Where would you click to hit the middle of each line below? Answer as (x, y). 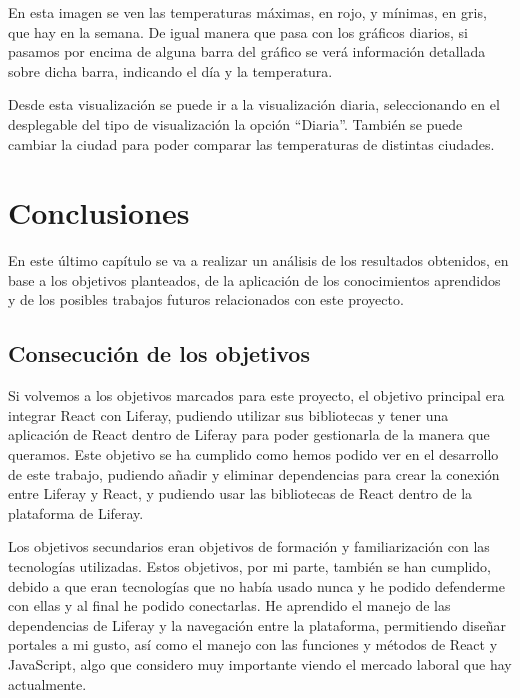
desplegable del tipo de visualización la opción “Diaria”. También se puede (235, 123)
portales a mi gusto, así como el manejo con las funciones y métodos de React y (253, 644)
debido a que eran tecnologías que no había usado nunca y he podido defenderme (256, 585)
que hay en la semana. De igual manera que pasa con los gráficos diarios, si (238, 31)
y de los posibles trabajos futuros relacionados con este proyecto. (206, 299)
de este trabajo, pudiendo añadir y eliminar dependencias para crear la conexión (254, 473)
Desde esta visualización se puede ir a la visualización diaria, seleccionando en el (254, 104)
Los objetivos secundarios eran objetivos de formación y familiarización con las (249, 546)
